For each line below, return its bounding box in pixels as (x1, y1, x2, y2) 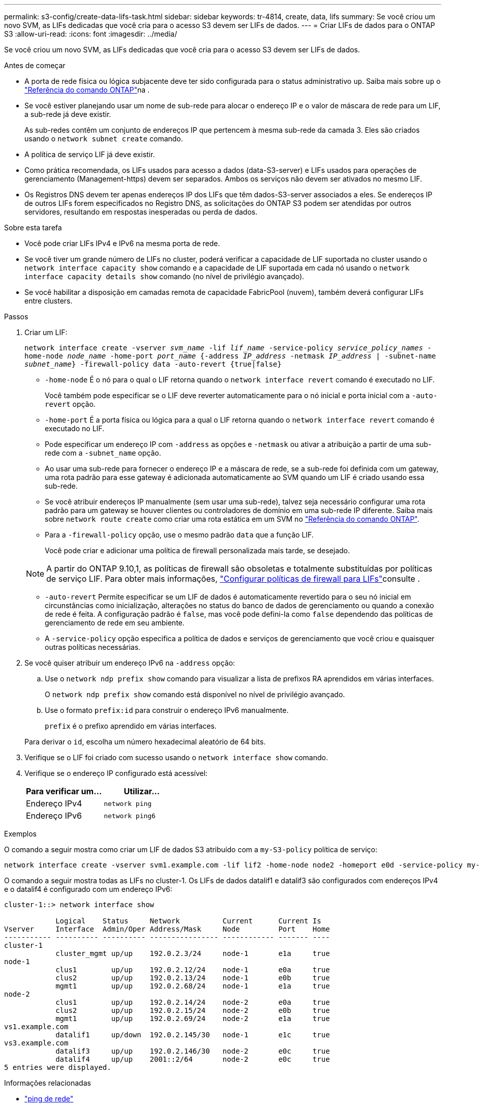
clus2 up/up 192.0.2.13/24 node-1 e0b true (55, 974, 330, 982)
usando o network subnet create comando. (24, 134, 183, 143)
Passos (4, 312, 28, 321)
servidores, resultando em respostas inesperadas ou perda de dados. (24, 207, 258, 216)
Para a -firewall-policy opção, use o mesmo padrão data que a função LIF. (45, 530, 314, 539)
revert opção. (45, 400, 96, 408)
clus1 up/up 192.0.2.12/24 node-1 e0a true (55, 966, 330, 974)
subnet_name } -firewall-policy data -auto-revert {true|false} (24, 360, 282, 368)
